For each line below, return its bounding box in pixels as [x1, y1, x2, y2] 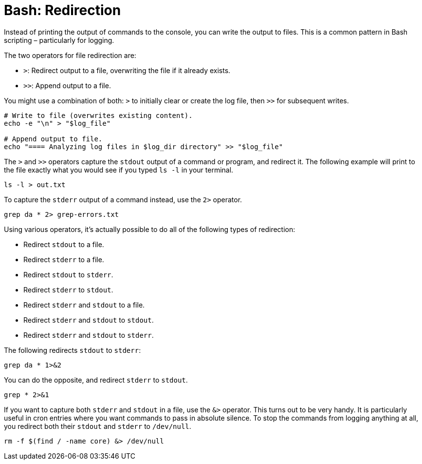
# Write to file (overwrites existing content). [4, 111, 193, 119]
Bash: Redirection [4, 2, 121, 19]
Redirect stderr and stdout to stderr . [23, 330, 154, 339]
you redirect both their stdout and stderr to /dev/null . [4, 422, 191, 430]
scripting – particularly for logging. [4, 36, 114, 44]
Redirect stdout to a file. [23, 240, 104, 249]
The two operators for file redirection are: [4, 51, 136, 59]
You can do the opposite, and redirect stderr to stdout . [4, 375, 188, 384]
